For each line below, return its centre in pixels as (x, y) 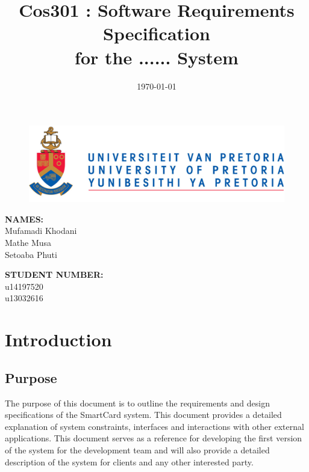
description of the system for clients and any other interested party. (129, 461)
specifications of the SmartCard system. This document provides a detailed (143, 415)
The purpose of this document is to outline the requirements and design (137, 403)
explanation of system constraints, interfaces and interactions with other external (154, 426)
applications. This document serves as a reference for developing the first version (154, 438)
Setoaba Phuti (31, 254)
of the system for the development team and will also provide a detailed (137, 449)
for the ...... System (157, 57)
